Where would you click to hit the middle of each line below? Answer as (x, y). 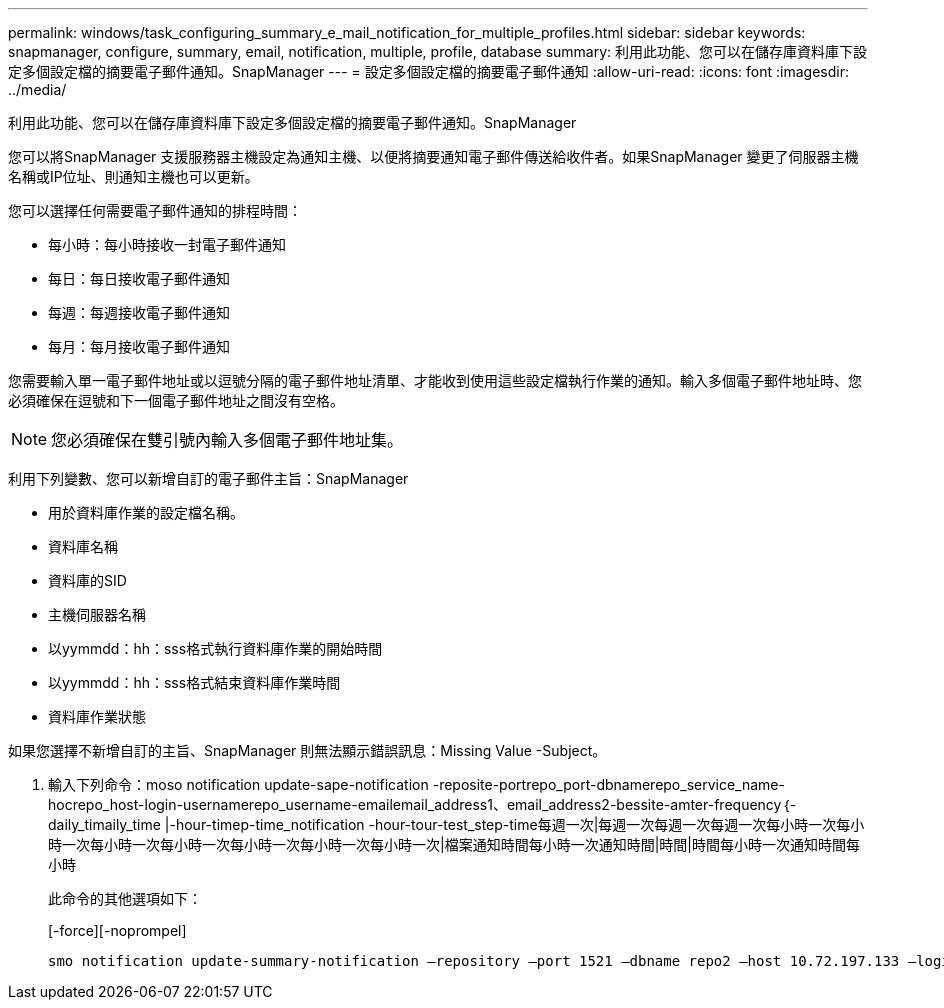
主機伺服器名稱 (97, 614)
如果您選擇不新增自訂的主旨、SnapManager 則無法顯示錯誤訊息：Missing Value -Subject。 (307, 750)
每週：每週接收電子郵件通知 (139, 312)
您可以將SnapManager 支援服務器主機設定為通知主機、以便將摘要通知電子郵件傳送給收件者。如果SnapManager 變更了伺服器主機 (433, 156)
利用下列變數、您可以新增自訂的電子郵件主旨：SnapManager (208, 478)
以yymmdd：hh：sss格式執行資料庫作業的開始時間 (215, 648)
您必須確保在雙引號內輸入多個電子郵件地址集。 (227, 440)
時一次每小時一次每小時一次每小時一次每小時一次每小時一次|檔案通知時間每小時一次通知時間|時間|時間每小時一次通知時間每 (454, 844)
